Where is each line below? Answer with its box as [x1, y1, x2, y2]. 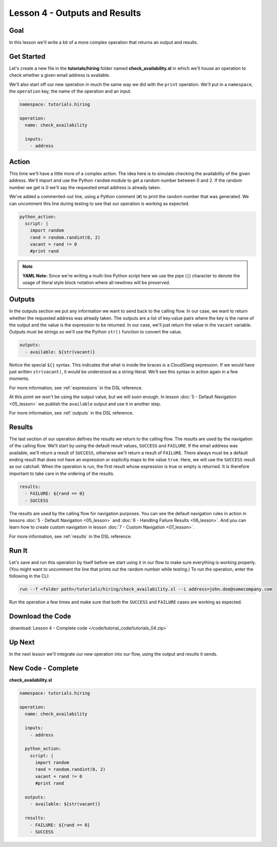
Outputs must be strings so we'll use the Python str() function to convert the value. [9, 329, 182, 335]
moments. [9, 375, 30, 381]
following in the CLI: [9, 573, 50, 579]
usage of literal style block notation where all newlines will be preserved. [22, 280, 170, 286]
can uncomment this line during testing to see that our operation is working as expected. [9, 201, 190, 207]
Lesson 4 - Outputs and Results [9, 7, 141, 18]
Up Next [9, 638, 35, 646]
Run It [9, 546, 28, 555]
